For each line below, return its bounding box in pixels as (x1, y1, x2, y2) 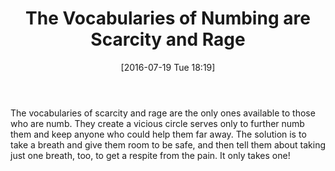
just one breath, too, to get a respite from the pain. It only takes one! (10, 149, 291, 161)
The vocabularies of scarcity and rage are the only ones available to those (10, 107, 316, 119)
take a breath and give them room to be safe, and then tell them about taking (10, 138, 326, 151)
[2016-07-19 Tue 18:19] (120, 61, 216, 73)
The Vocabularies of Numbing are (25, 7, 311, 30)
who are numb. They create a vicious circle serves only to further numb (10, 117, 305, 129)
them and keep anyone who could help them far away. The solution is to (10, 128, 307, 140)
